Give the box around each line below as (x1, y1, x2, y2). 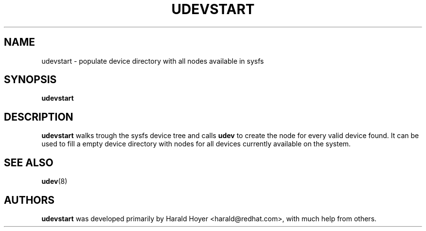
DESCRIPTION (4, 110, 73, 123)
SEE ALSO (4, 156, 53, 169)
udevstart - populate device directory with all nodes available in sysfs (41, 56, 264, 65)
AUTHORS (4, 194, 55, 206)
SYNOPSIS (4, 73, 57, 86)
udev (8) (41, 177, 68, 186)
